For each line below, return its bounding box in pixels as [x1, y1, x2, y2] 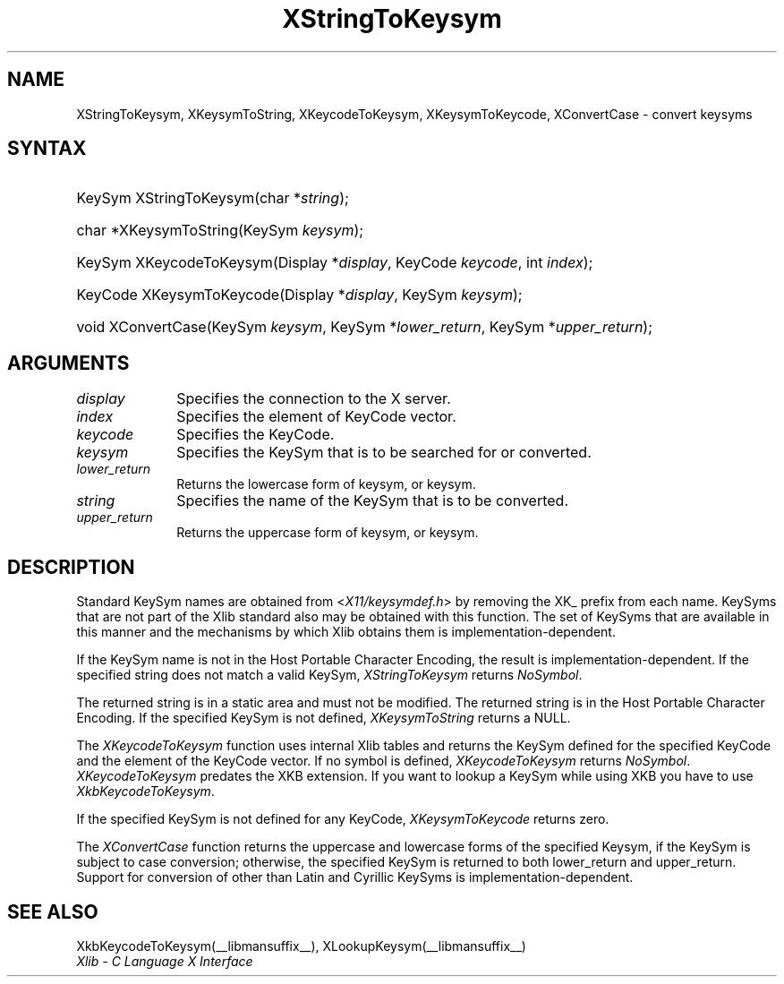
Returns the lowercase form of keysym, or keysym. [176, 476, 476, 492]
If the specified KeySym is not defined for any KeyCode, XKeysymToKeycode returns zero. [76, 811, 609, 827]
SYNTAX [7, 137, 87, 160]
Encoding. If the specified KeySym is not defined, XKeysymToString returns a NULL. [76, 710, 571, 726]
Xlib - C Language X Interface [76, 953, 253, 969]
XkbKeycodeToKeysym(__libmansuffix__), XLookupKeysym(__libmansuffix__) [76, 937, 526, 954]
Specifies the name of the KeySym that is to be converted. [176, 492, 568, 510]
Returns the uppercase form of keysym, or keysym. [176, 525, 479, 541]
